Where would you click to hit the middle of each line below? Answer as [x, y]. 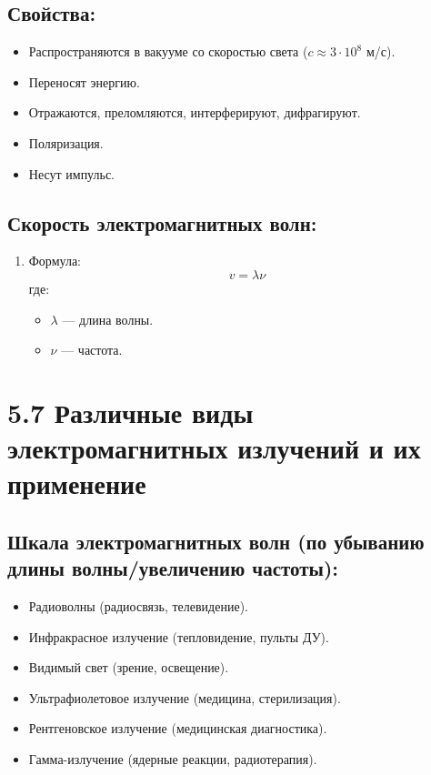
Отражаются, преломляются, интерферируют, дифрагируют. [195, 112]
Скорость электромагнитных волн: [162, 222]
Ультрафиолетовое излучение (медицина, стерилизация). [185, 697]
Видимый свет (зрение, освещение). [129, 667]
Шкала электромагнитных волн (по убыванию [216, 541]
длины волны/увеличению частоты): [173, 568]
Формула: [55, 261]
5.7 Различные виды [130, 412]
